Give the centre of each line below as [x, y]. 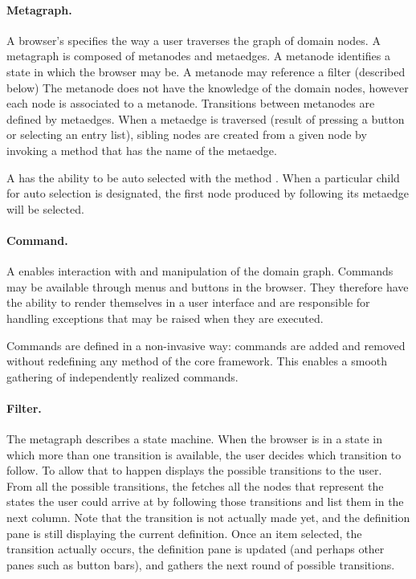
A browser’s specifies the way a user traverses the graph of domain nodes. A [194, 40]
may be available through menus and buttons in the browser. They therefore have [208, 286]
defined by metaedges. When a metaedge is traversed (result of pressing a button [206, 118]
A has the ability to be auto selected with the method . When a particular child [203, 177]
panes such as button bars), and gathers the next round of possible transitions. [201, 564]
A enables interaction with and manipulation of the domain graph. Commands [200, 271]
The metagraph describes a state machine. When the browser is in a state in [195, 439]
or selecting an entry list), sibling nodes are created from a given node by [187, 135]
